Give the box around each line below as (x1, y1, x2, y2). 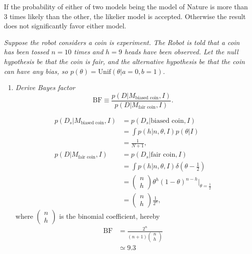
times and (74, 46, 103, 57)
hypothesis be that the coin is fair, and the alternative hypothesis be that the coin (4, 56, 245, 66)
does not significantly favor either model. (4, 21, 126, 31)
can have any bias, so (4, 66, 68, 76)
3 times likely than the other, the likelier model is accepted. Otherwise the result (4, 11, 246, 21)
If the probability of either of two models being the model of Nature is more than (4, 1, 248, 11)
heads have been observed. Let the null (124, 46, 238, 57)
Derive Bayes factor (15, 82, 75, 92)
